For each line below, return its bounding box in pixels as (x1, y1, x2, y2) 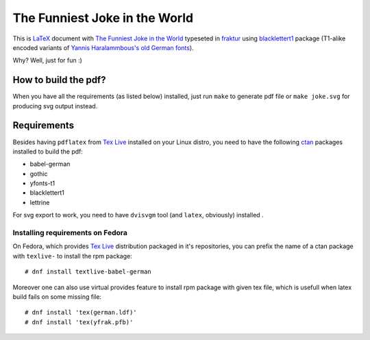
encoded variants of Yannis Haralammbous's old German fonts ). (12, 43, 195, 51)
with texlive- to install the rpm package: (12, 252, 133, 260)
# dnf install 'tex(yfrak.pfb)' (25, 318, 134, 326)
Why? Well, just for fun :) (12, 56, 82, 64)
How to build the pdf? (12, 74, 106, 86)
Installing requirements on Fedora (12, 228, 128, 238)
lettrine (29, 198, 50, 206)
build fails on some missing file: (12, 292, 102, 301)
